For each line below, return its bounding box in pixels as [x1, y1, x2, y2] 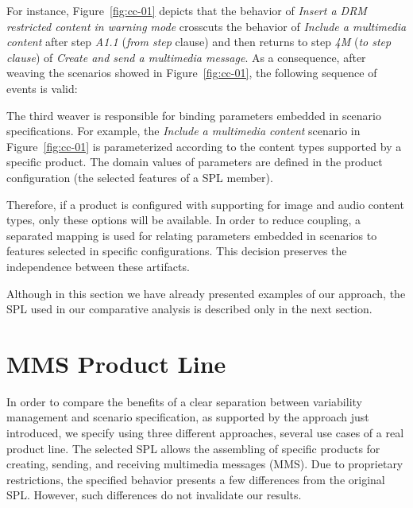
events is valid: [6, 79, 78, 96]
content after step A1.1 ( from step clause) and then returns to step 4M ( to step [6, 33, 392, 50]
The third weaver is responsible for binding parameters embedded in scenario [6, 107, 381, 123]
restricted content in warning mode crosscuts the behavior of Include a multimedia [6, 17, 407, 34]
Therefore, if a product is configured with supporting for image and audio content [6, 196, 404, 212]
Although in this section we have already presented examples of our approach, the [6, 285, 406, 301]
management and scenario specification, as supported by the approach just [6, 409, 369, 425]
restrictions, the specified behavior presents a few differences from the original [6, 471, 385, 487]
